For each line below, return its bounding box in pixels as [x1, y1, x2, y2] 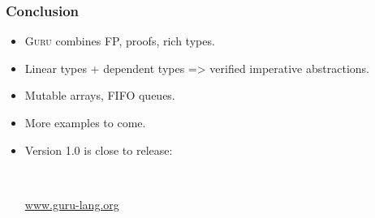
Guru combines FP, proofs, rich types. [24, 32, 215, 49]
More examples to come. [24, 114, 146, 130]
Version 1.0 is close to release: [24, 141, 173, 158]
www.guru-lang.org [24, 195, 119, 212]
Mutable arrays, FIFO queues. [24, 87, 175, 104]
